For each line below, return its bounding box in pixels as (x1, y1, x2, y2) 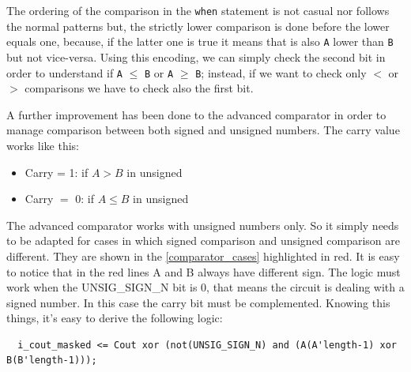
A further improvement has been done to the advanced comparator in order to (6, 106, 386, 122)
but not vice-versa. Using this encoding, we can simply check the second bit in (6, 48, 386, 65)
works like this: (6, 137, 79, 153)
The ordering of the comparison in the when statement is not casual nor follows (6, 2, 390, 18)
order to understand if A (6, 64, 123, 81)
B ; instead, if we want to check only (195, 64, 367, 81)
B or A (145, 64, 174, 81)
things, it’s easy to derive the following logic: (6, 310, 223, 326)
